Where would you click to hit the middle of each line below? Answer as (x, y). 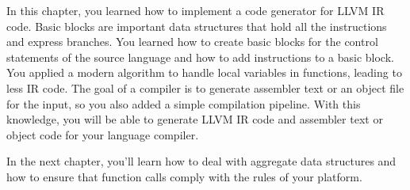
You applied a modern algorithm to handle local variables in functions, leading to (204, 72)
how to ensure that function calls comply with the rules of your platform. (184, 176)
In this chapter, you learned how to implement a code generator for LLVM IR (195, 10)
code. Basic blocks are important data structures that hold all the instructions (197, 26)
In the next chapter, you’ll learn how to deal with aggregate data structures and (201, 161)
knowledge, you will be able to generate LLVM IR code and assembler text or (195, 119)
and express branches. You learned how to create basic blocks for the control (192, 42)
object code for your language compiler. (103, 134)
